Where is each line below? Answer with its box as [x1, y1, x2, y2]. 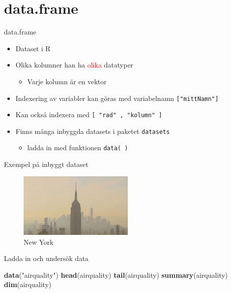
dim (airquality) [4, 279, 52, 290]
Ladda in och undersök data [4, 253, 88, 263]
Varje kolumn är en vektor [27, 76, 107, 86]
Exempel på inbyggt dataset [4, 159, 88, 169]
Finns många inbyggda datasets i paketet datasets [15, 126, 170, 136]
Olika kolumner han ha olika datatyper [15, 60, 134, 70]
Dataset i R [15, 43, 51, 53]
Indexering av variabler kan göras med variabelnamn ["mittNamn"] [15, 93, 219, 103]
